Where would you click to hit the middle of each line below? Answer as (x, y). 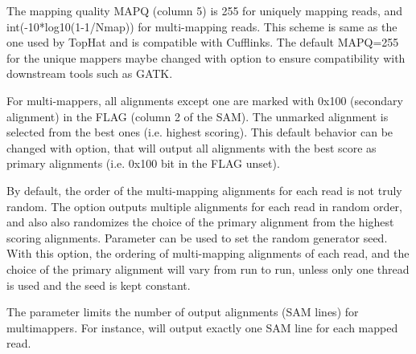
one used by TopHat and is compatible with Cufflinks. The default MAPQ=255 (203, 42)
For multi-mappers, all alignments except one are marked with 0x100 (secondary (205, 100)
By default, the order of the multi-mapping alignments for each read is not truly (204, 190)
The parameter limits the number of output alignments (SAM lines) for (183, 312)
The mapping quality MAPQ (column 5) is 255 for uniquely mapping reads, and (205, 10)
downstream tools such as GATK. (90, 73)
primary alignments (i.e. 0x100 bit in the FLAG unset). (143, 163)
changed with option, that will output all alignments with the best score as (192, 147)
